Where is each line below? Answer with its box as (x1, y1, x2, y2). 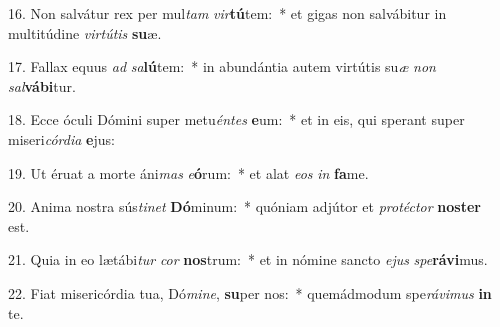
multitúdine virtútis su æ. (8, 22, 162, 43)
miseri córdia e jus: (8, 128, 115, 149)
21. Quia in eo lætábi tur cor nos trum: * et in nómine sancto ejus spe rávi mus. (8, 249, 488, 270)
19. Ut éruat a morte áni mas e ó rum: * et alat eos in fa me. (8, 162, 369, 183)
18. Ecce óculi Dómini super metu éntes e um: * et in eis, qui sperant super (8, 109, 465, 130)
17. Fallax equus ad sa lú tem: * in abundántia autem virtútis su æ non (8, 56, 436, 77)
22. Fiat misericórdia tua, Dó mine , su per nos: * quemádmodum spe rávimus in (8, 282, 492, 303)
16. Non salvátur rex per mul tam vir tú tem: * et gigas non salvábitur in (8, 3, 447, 23)
